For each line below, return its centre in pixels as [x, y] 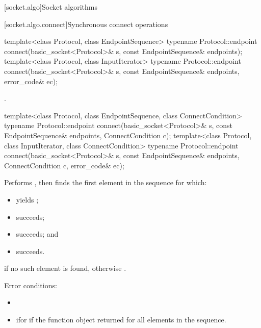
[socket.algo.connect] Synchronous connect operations [86, 24]
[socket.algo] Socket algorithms [51, 7]
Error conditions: [31, 285]
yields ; [27, 199]
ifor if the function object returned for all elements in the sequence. [121, 320]
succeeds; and [37, 234]
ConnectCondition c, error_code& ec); [64, 165]
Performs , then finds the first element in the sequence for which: [106, 182]
